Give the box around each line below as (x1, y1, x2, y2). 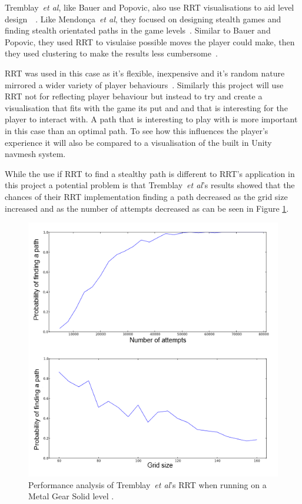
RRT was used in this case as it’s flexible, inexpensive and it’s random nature (5, 66, 285, 79)
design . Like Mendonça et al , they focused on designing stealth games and (5, 12, 281, 25)
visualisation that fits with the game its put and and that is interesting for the (5, 101, 288, 114)
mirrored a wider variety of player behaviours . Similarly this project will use (5, 78, 284, 91)
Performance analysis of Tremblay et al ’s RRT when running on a (28, 478, 267, 490)
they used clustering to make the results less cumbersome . (5, 47, 218, 59)
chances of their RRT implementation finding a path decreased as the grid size (5, 190, 288, 202)
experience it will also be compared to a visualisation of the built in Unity (5, 136, 272, 148)
